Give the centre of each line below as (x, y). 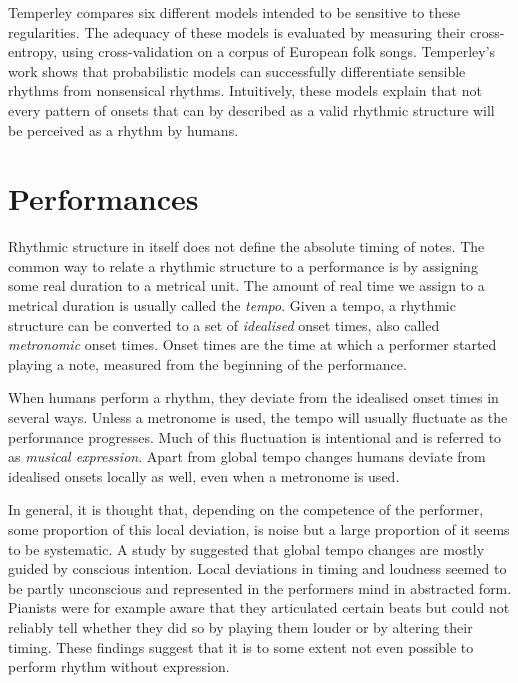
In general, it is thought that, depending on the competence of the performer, (246, 509)
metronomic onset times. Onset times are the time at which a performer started (252, 344)
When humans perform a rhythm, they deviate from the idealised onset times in (253, 397)
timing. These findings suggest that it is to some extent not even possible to (241, 646)
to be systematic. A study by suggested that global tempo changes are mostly (246, 548)
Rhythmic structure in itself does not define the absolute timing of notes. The (246, 246)
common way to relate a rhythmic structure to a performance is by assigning (243, 265)
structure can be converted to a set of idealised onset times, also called (224, 324)
